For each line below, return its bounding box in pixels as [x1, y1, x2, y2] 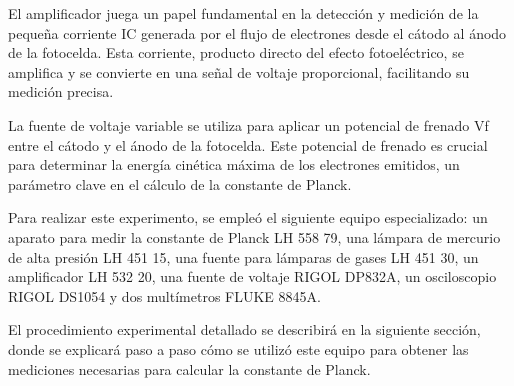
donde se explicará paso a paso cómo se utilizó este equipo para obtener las [8, 338, 469, 359]
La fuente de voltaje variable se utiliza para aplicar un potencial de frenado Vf [8, 114, 489, 135]
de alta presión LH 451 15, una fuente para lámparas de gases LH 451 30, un [8, 246, 479, 267]
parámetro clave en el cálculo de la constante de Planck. [8, 173, 352, 194]
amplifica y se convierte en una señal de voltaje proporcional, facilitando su [8, 61, 470, 82]
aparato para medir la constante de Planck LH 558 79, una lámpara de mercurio [8, 226, 501, 247]
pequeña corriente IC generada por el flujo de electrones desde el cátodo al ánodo [8, 22, 507, 43]
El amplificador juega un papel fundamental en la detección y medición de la [8, 3, 479, 23]
